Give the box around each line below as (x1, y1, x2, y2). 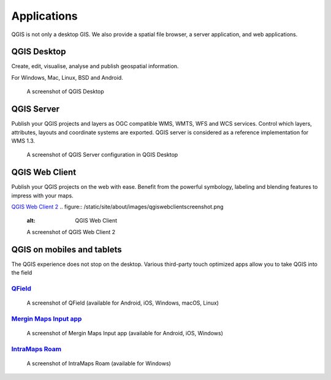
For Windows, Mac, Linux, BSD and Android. (11, 74, 124, 81)
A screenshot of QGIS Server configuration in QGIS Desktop (26, 151, 178, 159)
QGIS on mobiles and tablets (11, 244, 122, 254)
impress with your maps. (11, 192, 74, 199)
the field (11, 269, 32, 276)
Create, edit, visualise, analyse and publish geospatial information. (11, 63, 179, 70)
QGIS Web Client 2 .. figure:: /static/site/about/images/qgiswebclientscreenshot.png (11, 203, 224, 210)
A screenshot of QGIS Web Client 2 (26, 228, 116, 235)
